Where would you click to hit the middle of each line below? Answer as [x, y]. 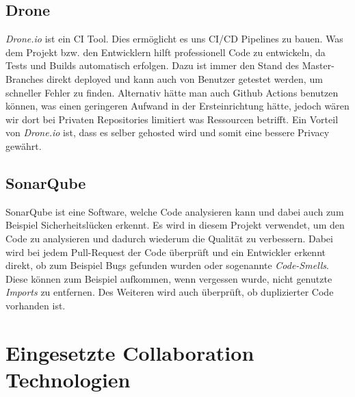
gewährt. [24, 145]
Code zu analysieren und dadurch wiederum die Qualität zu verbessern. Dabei [169, 238]
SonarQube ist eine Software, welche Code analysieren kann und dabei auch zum [175, 211]
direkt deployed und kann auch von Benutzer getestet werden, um [185, 78]
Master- [318, 65]
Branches [25, 78]
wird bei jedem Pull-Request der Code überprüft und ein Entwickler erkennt [166, 252]
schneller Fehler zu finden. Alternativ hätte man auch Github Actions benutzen [172, 92]
